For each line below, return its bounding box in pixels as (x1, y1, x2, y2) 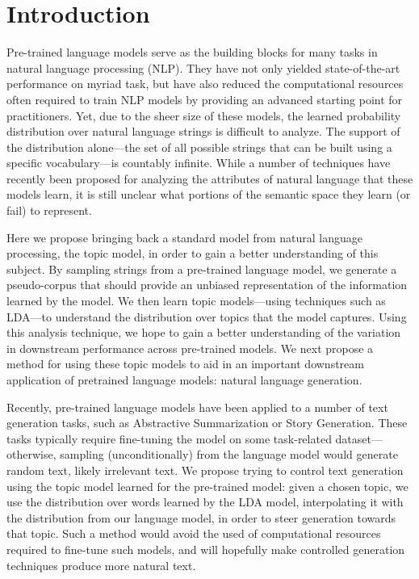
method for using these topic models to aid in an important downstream (6, 355, 364, 372)
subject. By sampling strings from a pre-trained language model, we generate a (6, 260, 397, 277)
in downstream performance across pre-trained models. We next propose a (6, 339, 374, 356)
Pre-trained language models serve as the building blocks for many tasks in (6, 44, 378, 61)
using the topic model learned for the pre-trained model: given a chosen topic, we (6, 477, 409, 494)
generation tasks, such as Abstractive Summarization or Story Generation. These (6, 414, 408, 431)
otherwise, (6, 446, 57, 463)
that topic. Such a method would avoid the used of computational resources (6, 525, 381, 542)
